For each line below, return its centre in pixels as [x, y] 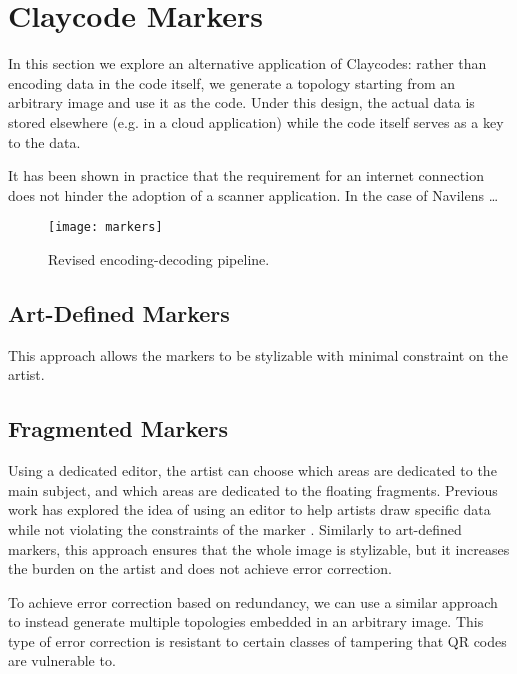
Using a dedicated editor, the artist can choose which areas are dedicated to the [252, 470]
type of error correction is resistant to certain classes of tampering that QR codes [257, 640]
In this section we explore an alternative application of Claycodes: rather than [247, 63]
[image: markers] [105, 227]
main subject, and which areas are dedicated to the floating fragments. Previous [253, 489]
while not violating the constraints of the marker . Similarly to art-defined [235, 528]
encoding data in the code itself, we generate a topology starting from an [232, 82]
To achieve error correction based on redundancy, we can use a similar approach [253, 601]
